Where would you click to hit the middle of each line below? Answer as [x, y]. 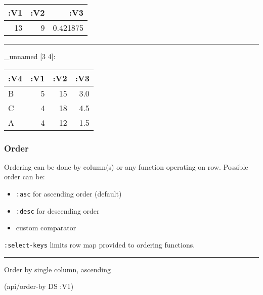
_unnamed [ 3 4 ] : [30, 56]
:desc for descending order [58, 210]
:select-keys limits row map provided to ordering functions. [100, 244]
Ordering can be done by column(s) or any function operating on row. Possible [126, 166]
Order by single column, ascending [58, 269]
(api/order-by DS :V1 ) [39, 286]
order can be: [25, 177]
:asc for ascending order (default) [69, 193]
